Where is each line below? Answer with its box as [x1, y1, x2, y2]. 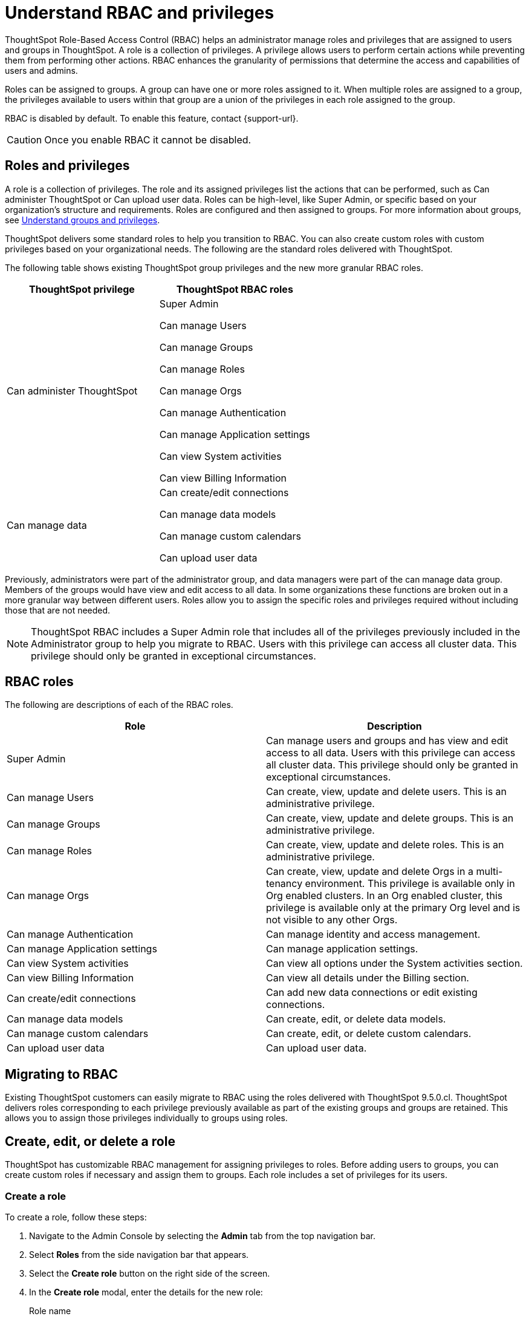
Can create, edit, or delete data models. [266, 1013, 446, 1026]
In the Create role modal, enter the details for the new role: [29, 1286, 263, 1297]
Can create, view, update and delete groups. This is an [266, 812, 514, 825]
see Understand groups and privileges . [5, 214, 160, 225]
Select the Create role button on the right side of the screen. [29, 1268, 270, 1278]
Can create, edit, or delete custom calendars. [266, 1027, 472, 1040]
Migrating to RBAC [5, 1066, 118, 1082]
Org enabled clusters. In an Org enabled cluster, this [266, 889, 503, 902]
